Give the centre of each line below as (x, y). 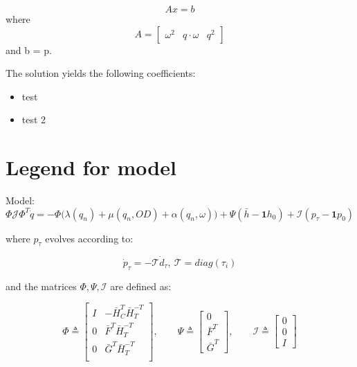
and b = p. (29, 50)
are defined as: (141, 286)
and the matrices (41, 286)
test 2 (34, 119)
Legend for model (91, 167)
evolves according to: (89, 238)
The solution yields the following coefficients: (101, 73)
